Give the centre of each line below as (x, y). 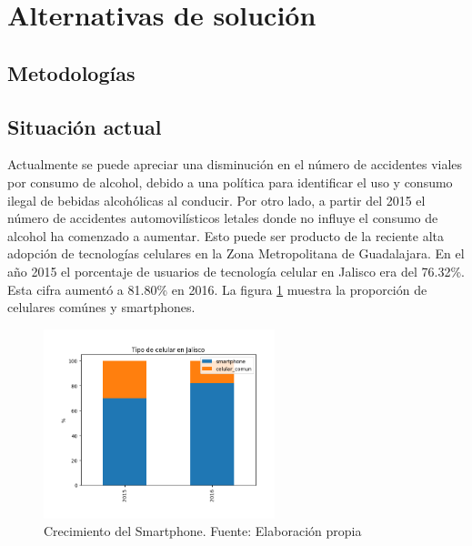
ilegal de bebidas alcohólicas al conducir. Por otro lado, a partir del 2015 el (216, 200)
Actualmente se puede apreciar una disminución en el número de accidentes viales (235, 164)
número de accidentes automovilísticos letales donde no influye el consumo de (223, 218)
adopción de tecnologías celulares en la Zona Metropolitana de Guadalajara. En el (236, 253)
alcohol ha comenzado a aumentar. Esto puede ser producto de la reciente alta (226, 235)
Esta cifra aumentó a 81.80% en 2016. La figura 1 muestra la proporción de (217, 289)
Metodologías (71, 72)
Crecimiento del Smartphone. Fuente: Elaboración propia (203, 531)
